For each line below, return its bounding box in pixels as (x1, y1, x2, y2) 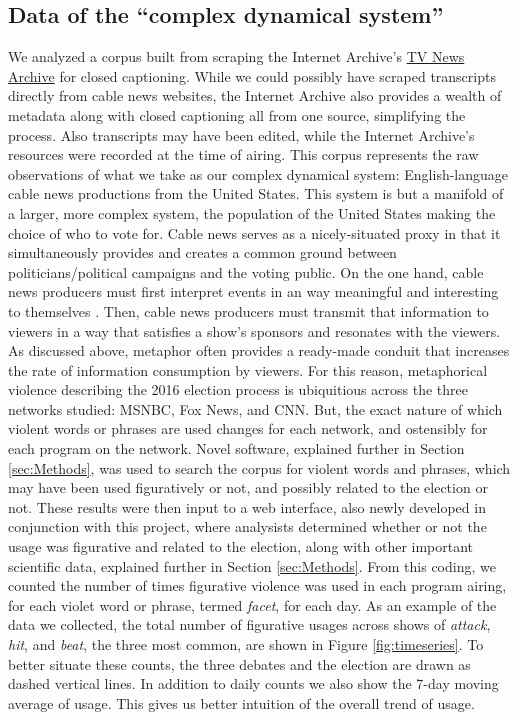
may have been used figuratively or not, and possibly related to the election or (8, 477, 488, 498)
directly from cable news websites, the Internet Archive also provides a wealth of (8, 85, 502, 106)
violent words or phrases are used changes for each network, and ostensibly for (8, 418, 488, 439)
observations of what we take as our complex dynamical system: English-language (8, 163, 509, 184)
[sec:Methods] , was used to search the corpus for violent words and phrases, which (8, 457, 511, 478)
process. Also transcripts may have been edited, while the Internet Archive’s (8, 124, 475, 145)
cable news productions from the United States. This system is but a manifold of (8, 183, 504, 204)
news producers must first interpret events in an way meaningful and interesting (8, 281, 499, 302)
